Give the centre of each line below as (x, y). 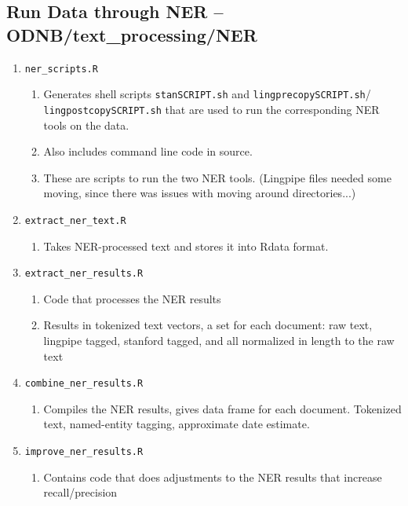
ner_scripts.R (61, 69)
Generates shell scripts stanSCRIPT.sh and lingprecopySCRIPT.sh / (207, 94)
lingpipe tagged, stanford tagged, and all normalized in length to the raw (219, 341)
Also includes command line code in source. (148, 151)
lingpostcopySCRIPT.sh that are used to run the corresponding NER (211, 109)
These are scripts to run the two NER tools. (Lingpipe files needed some (217, 177)
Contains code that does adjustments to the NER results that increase (213, 477)
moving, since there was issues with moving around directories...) (200, 193)
